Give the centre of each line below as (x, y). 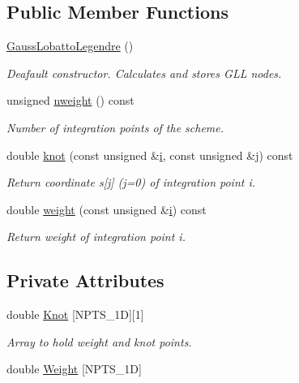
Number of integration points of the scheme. (115, 127)
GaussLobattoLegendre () (70, 46)
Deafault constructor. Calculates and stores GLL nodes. (144, 73)
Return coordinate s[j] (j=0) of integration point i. (131, 182)
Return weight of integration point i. (96, 237)
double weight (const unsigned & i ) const (107, 209)
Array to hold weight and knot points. (99, 341)
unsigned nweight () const (70, 100)
